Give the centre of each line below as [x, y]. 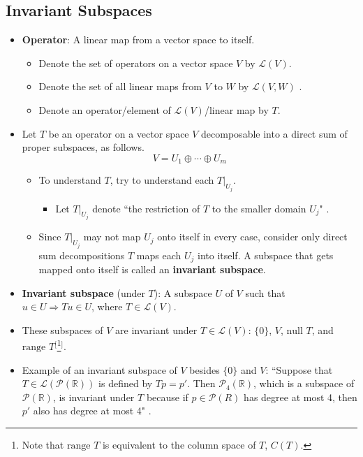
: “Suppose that [299, 369]
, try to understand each [162, 180]
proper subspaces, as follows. [83, 147]
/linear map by [236, 109]
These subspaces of [62, 329]
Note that [43, 444]
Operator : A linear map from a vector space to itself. [138, 39]
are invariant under [156, 329]
